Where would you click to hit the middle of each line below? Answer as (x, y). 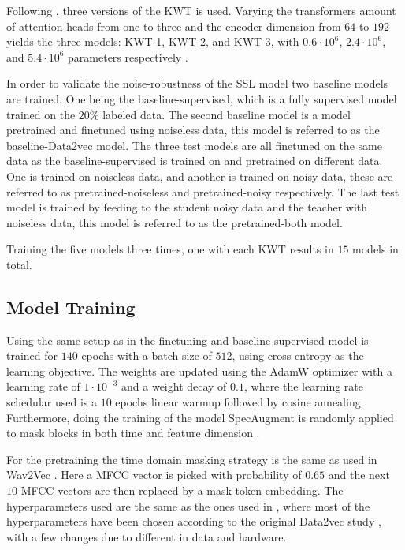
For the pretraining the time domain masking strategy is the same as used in (192, 459)
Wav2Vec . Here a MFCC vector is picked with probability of (154, 475)
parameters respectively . (128, 56)
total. (19, 264)
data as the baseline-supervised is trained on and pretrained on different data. (195, 161)
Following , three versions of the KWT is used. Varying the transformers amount (201, 10)
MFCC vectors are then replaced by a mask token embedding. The (182, 490)
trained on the (41, 114)
